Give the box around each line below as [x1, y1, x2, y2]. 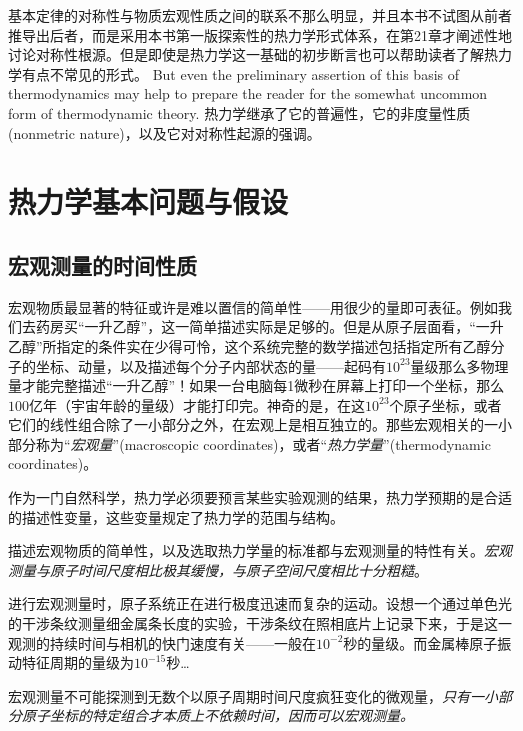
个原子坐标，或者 [389, 394, 502, 415]
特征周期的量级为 [21, 652, 134, 673]
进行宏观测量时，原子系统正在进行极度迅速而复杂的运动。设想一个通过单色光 [8, 593, 512, 614]
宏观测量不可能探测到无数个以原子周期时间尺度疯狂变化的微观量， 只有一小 [8, 685, 498, 706]
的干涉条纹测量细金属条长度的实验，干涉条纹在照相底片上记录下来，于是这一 [8, 613, 512, 634]
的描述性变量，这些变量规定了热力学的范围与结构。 [8, 506, 344, 527]
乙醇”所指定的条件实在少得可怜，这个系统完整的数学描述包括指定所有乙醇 [8, 335, 491, 356]
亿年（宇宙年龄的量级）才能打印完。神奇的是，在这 [29, 394, 365, 415]
